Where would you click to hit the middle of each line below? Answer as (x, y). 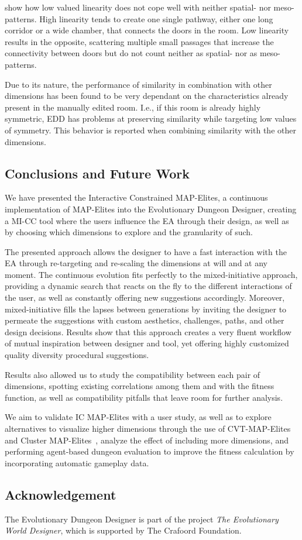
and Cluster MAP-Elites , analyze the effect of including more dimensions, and (147, 440)
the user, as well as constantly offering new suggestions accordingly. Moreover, (145, 297)
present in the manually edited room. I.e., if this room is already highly (133, 107)
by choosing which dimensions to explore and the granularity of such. (129, 232)
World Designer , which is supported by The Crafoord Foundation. (123, 530)
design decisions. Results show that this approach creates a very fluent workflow (148, 331)
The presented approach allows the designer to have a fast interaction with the (146, 251)
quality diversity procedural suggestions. (77, 355)
